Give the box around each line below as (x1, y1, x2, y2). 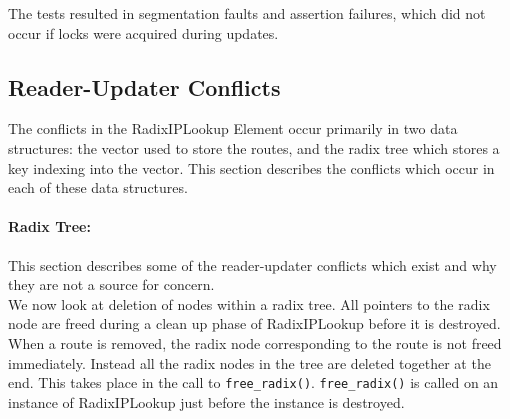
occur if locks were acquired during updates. (8, 22, 279, 43)
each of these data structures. (8, 177, 188, 198)
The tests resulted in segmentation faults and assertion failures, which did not (8, 3, 486, 23)
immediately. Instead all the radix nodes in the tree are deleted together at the (8, 352, 491, 373)
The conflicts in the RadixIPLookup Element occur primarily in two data (8, 118, 458, 139)
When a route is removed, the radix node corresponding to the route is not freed (8, 332, 502, 353)
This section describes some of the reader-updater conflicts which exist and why (8, 254, 497, 275)
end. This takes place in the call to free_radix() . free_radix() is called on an (8, 372, 499, 393)
